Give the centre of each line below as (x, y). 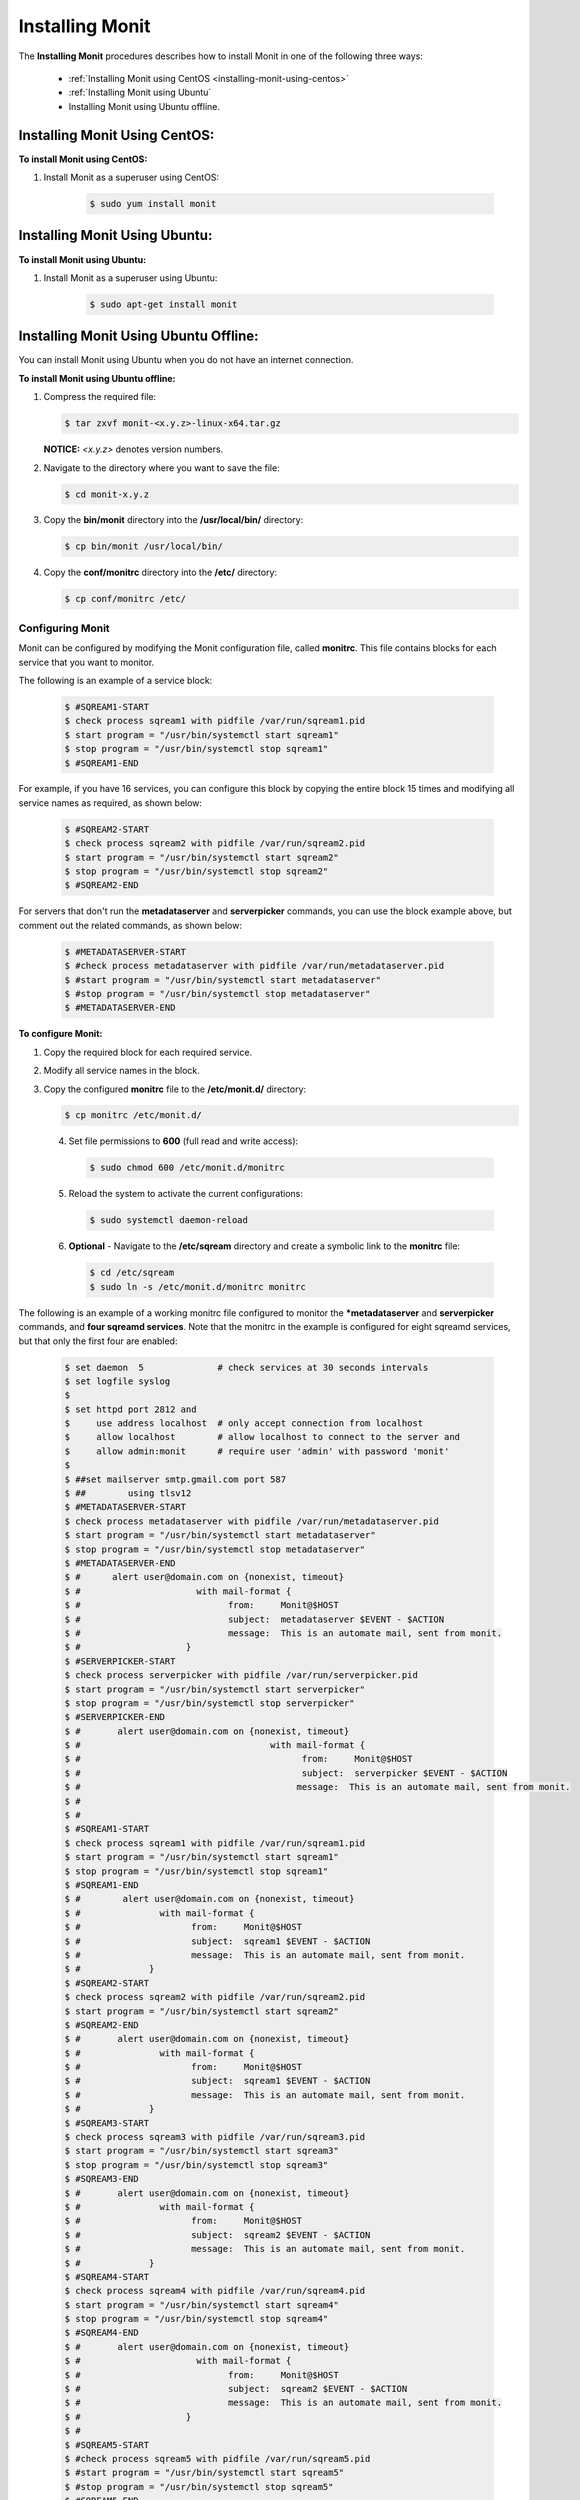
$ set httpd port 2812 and (130, 1409)
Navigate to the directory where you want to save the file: (161, 467)
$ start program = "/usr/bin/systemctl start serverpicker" (215, 1689)
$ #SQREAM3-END (101, 2179)
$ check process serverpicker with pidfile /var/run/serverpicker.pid (241, 1675)
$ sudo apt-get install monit (163, 304)
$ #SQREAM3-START (107, 2123)
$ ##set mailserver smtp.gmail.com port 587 (175, 1479)
